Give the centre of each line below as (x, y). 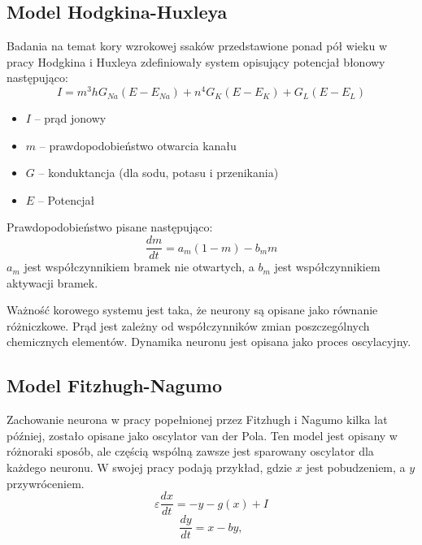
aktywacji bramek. (52, 282)
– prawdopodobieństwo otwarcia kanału (138, 145)
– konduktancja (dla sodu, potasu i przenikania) (159, 173)
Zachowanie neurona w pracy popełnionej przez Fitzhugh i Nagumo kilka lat (197, 420)
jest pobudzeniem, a (356, 467)
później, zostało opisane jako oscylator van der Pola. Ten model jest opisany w (202, 435)
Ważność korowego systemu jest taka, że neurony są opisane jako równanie (192, 310)
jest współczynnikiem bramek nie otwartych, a (139, 267)
